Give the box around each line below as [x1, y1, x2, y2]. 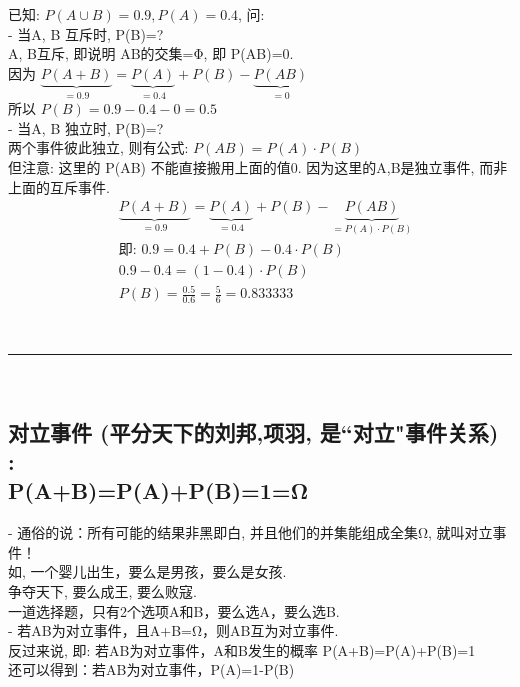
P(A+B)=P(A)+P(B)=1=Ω [8, 475, 309, 506]
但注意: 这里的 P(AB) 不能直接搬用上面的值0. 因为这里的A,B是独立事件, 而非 [8, 157, 508, 177]
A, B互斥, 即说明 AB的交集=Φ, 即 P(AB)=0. [8, 43, 294, 64]
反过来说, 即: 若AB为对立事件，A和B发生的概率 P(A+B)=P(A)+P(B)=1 [8, 639, 476, 660]
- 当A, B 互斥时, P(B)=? [8, 23, 164, 44]
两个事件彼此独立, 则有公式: [8, 137, 189, 158]
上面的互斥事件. [8, 176, 110, 197]
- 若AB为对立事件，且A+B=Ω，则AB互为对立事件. [8, 620, 339, 641]
